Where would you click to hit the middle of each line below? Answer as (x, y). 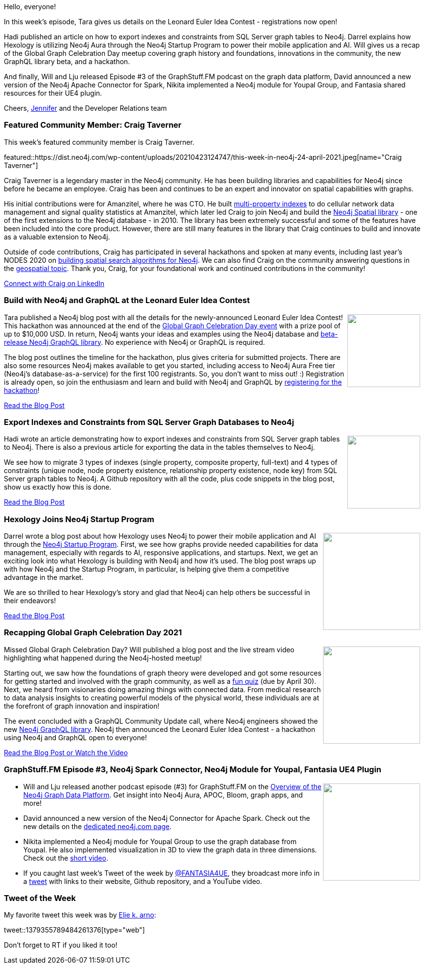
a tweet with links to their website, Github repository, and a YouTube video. (143, 881)
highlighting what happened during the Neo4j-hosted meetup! (103, 658)
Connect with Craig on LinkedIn (54, 283)
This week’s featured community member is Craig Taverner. (99, 142)
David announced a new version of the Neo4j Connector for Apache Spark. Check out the (167, 818)
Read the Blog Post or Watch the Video (66, 752)
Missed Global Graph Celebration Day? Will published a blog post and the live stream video (149, 649)
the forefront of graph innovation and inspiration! (82, 706)
